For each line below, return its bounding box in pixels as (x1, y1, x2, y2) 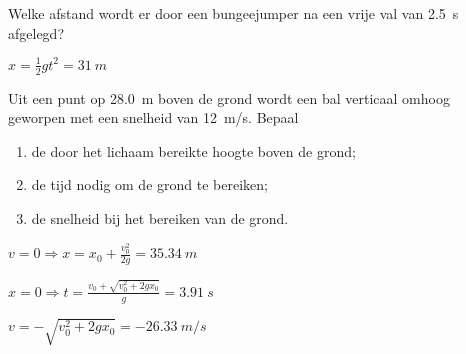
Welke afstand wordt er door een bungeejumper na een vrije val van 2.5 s (8, 3, 459, 23)
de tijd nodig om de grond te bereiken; (31, 174, 268, 195)
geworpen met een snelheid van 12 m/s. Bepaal (8, 107, 299, 128)
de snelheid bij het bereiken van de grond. (31, 207, 289, 228)
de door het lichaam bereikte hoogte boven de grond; (31, 140, 356, 161)
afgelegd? (8, 22, 64, 43)
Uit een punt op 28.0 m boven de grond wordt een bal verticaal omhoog (8, 87, 450, 108)
